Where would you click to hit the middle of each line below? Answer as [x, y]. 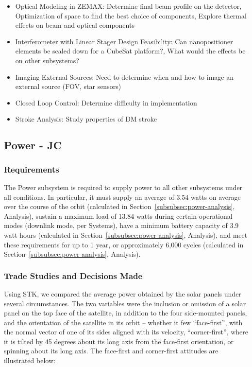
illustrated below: [30, 360]
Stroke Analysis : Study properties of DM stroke [86, 119]
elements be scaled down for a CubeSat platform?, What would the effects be [130, 51]
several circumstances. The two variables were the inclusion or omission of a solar [125, 303]
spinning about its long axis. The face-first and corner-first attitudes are [111, 351]
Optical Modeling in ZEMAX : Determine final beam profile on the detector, [128, 6]
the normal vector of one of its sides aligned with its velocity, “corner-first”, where [126, 332]
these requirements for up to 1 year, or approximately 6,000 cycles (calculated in [124, 244]
